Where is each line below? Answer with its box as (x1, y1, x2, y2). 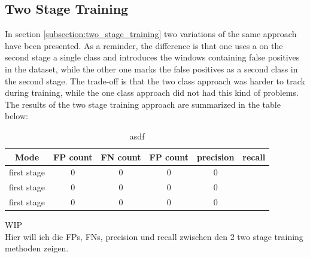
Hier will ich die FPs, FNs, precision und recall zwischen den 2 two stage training (5, 230, 303, 242)
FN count (101, 150, 141, 163)
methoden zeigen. (5, 242, 69, 254)
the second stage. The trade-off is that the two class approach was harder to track (5, 74, 305, 87)
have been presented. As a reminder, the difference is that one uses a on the (5, 39, 283, 51)
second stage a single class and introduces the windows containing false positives (5, 51, 300, 63)
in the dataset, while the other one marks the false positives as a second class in (5, 62, 298, 75)
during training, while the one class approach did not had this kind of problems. (5, 86, 299, 99)
